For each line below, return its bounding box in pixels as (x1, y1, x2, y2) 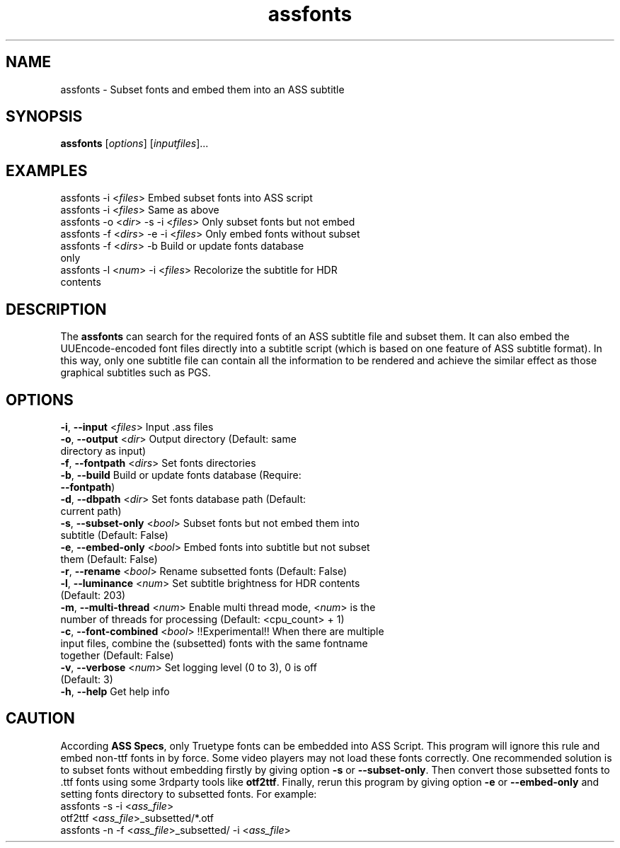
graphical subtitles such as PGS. (60, 366, 211, 379)
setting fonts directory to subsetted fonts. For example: (60, 787, 317, 800)
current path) (60, 504, 122, 517)
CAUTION (6, 709, 75, 728)
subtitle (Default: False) (60, 528, 168, 541)
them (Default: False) (60, 552, 158, 565)
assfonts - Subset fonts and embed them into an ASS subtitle (60, 83, 345, 95)
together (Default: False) (60, 649, 174, 661)
